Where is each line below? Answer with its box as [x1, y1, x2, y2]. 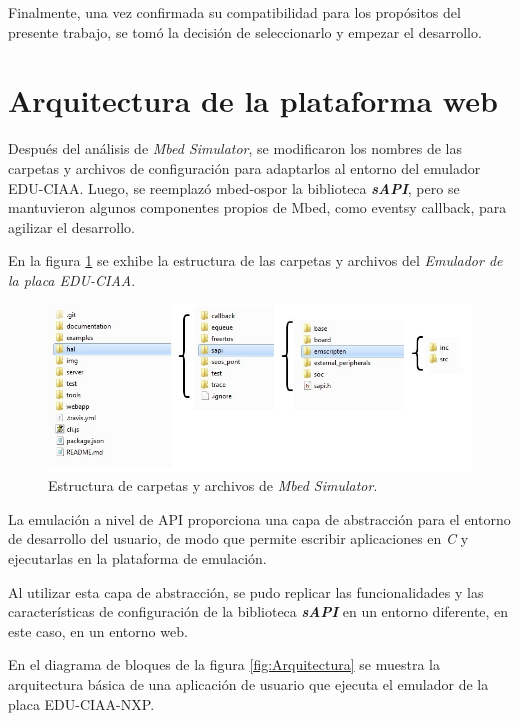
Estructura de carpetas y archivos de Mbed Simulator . [48, 475, 378, 496]
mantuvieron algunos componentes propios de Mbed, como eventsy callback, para [8, 197, 507, 218]
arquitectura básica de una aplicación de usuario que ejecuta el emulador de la [8, 674, 489, 695]
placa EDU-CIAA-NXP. [8, 693, 155, 714]
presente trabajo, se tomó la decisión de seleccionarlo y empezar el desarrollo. [8, 21, 482, 42]
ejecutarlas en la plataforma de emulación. [8, 548, 267, 569]
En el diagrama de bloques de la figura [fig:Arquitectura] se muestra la [8, 654, 440, 675]
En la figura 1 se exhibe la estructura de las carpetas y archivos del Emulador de [8, 250, 503, 271]
